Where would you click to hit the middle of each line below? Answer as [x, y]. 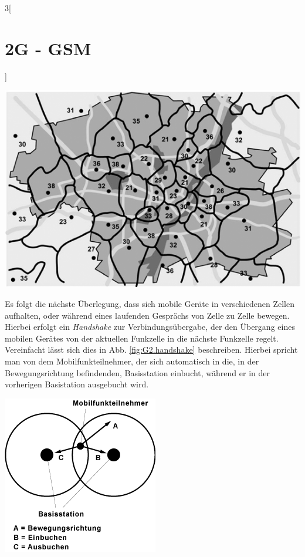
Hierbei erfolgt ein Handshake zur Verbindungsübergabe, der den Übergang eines [150, 327]
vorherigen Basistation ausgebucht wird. [77, 384]
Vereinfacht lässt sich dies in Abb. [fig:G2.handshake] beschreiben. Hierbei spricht [151, 350]
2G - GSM [48, 48]
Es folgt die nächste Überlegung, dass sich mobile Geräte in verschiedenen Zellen [150, 303]
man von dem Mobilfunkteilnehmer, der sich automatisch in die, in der [132, 361]
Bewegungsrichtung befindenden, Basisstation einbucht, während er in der [137, 372]
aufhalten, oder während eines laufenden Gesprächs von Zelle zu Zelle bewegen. [147, 315]
